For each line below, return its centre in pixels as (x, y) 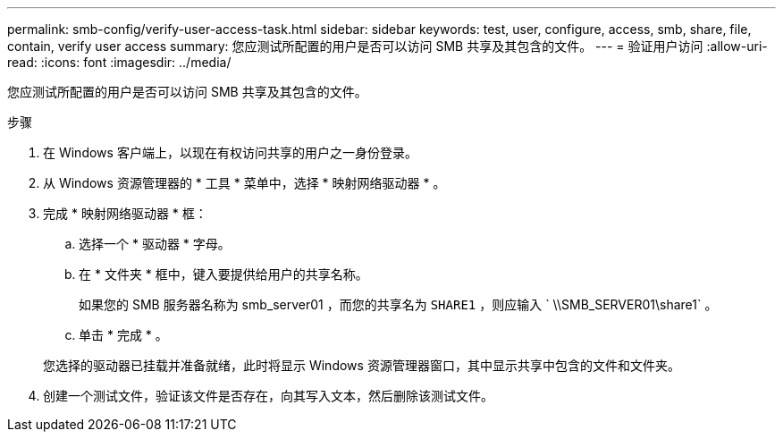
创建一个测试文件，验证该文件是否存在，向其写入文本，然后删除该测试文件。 (268, 396)
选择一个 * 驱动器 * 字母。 (155, 244)
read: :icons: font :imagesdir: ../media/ (119, 62)
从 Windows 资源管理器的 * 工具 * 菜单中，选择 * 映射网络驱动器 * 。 (244, 183)
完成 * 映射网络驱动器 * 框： (125, 213)
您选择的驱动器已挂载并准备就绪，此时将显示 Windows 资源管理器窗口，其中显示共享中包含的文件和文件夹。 (362, 365)
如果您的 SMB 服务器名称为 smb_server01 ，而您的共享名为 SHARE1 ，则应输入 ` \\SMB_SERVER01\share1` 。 (398, 304)
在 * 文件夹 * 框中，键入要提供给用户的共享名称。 (223, 274)
